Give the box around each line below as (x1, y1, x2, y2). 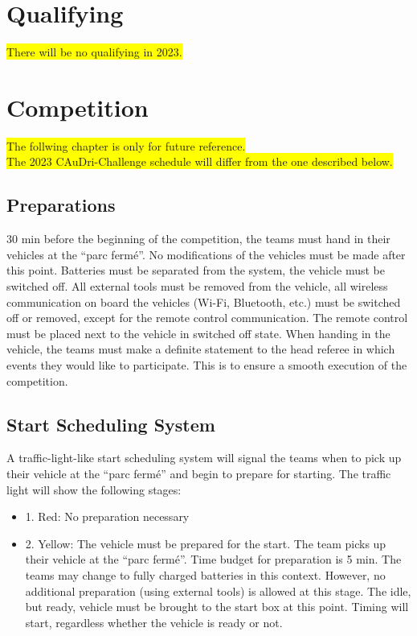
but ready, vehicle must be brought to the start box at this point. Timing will (25, 598, 409, 615)
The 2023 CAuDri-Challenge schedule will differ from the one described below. (6, 153, 393, 170)
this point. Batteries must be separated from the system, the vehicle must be (6, 262, 385, 279)
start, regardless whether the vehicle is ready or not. (25, 613, 283, 630)
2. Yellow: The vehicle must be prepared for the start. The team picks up (25, 535, 386, 551)
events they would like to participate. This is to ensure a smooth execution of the (6, 356, 407, 373)
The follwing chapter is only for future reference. (6, 137, 246, 154)
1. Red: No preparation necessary (25, 508, 190, 525)
